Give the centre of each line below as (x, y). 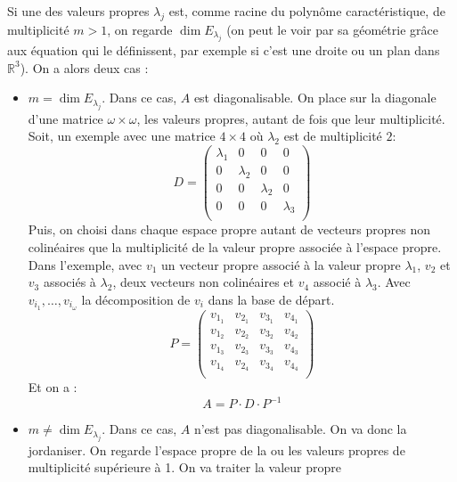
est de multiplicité (333, 136)
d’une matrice (65, 118)
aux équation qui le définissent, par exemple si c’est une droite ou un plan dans (224, 50)
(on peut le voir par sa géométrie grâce (332, 29)
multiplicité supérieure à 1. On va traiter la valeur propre (184, 467)
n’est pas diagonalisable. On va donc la (300, 429)
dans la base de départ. (271, 299)
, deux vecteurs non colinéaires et (203, 282)
